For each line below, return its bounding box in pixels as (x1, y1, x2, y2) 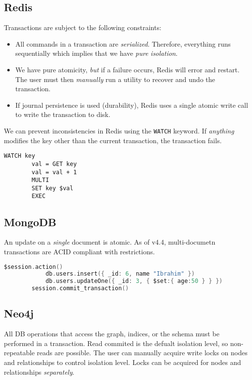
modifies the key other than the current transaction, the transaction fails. (4, 135, 222, 145)
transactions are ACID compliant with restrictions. (4, 246, 155, 256)
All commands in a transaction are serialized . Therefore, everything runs (15, 38, 231, 49)
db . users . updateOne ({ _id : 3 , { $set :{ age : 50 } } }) (45, 278, 223, 285)
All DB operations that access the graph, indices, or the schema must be (4, 329, 220, 339)
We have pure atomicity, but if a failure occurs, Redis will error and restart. (15, 64, 240, 74)
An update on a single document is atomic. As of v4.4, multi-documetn (4, 237, 216, 247)
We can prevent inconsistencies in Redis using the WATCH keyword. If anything (4, 125, 234, 135)
